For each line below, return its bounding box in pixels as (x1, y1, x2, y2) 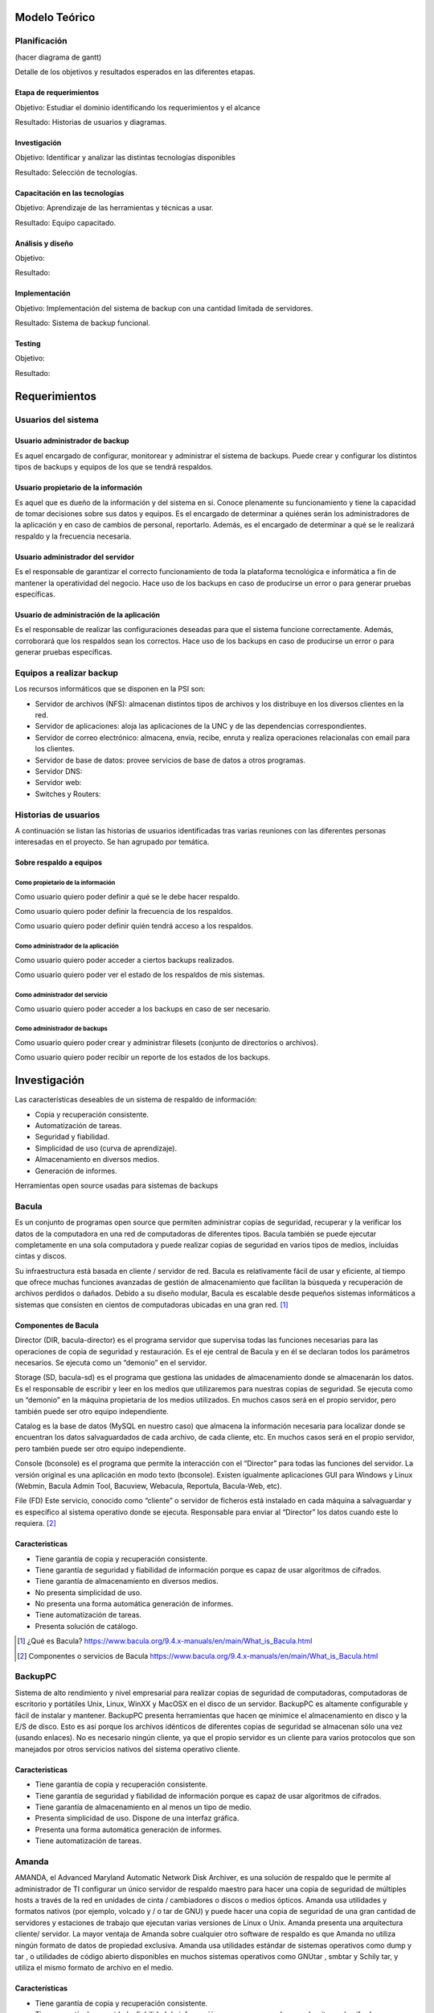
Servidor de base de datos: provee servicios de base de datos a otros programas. (35, 755, 305, 765)
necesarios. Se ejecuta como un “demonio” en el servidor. (14, 1358, 207, 1368)
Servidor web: (35, 778, 82, 787)
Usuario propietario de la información (14, 483, 143, 493)
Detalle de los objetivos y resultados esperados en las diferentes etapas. (14, 67, 256, 76)
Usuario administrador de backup (14, 436, 129, 446)
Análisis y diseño (14, 238, 74, 248)
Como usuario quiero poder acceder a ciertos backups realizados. (14, 955, 235, 965)
